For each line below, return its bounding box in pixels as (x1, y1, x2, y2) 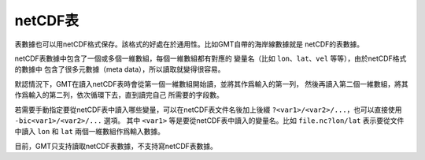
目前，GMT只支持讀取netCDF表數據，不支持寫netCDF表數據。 (14, 141, 218, 151)
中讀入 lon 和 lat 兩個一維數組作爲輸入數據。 (14, 127, 165, 136)
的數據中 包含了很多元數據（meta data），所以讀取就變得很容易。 (14, 65, 225, 74)
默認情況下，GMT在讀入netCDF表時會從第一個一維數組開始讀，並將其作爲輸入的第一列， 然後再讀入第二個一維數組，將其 (14, 79, 408, 88)
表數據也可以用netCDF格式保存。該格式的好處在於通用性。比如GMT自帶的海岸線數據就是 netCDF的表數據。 (14, 39, 364, 49)
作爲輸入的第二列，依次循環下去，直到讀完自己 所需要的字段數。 (14, 91, 224, 100)
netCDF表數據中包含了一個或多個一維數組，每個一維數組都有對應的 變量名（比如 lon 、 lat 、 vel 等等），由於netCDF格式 (14, 54, 407, 63)
